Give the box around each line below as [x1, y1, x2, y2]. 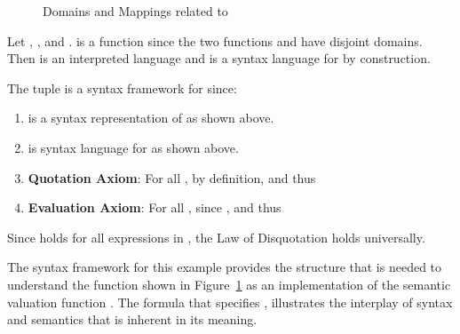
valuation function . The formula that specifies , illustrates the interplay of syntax [7, 292, 453, 311]
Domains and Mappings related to [43, 2, 228, 20]
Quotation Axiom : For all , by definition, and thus [28, 168, 316, 187]
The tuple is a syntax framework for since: [7, 78, 237, 97]
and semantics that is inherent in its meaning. [7, 310, 258, 329]
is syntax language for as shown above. [28, 138, 239, 156]
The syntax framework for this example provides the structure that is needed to [7, 258, 442, 276]
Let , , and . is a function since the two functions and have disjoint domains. [7, 31, 423, 50]
